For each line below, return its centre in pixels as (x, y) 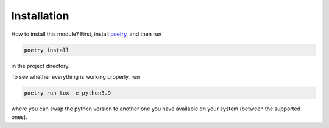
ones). (19, 117)
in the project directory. (41, 66)
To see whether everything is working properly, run (76, 76)
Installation (40, 16)
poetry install (47, 50)
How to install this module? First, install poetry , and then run (86, 34)
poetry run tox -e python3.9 (68, 93)
